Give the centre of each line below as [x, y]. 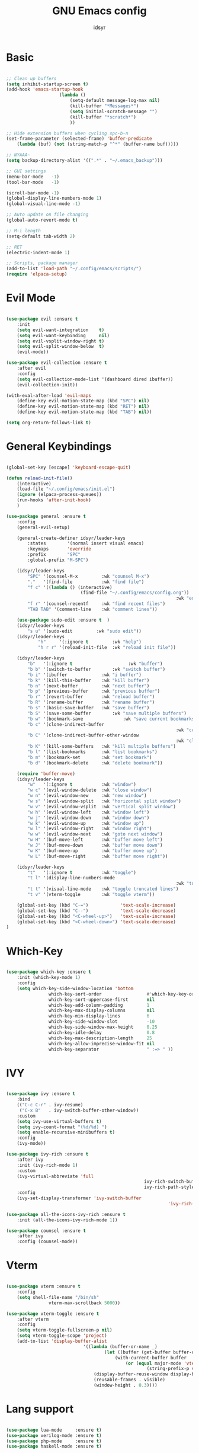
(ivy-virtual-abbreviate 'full [55, 1176]
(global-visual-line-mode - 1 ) [44, 204]
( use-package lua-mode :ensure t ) [54, 1430]
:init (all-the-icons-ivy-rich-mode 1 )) [67, 1220]
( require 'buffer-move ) [46, 774]
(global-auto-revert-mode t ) [42, 220]
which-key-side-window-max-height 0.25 [103, 1027]
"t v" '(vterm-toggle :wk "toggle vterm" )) [91, 895]
